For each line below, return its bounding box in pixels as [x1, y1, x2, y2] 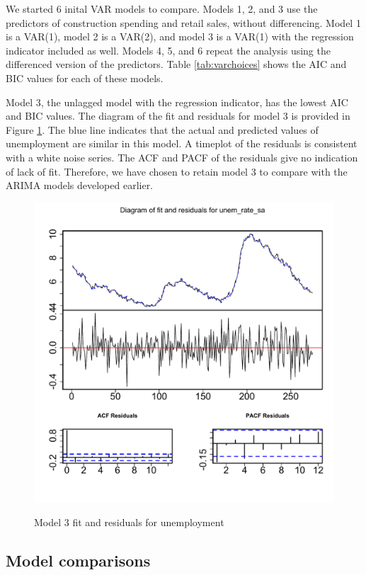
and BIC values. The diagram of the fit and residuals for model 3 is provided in [6, 108, 350, 123]
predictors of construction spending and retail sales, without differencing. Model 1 [6, 15, 361, 30]
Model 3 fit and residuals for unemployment [34, 515, 224, 530]
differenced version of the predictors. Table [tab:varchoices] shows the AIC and [6, 57, 347, 72]
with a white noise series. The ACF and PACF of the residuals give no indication [6, 149, 358, 164]
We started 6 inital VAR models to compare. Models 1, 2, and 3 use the [6, 1, 318, 16]
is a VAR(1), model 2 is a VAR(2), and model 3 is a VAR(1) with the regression [6, 29, 354, 44]
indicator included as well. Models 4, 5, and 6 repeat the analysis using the [6, 42, 331, 57]
